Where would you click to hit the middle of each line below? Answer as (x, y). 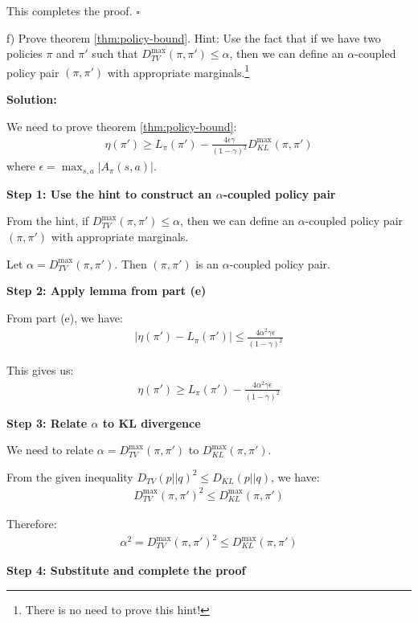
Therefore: (32, 523)
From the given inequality (70, 476)
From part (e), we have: (65, 317)
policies (25, 53)
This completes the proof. (70, 10)
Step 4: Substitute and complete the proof (126, 570)
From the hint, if (48, 221)
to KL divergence (152, 422)
